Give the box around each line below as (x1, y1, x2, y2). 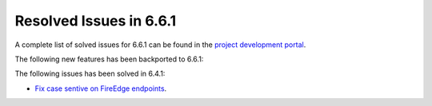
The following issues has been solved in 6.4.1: (14, 69, 166, 79)
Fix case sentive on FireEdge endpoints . (34, 84, 167, 93)
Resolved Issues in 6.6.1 (14, 12, 177, 29)
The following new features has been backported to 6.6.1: (14, 54, 204, 64)
